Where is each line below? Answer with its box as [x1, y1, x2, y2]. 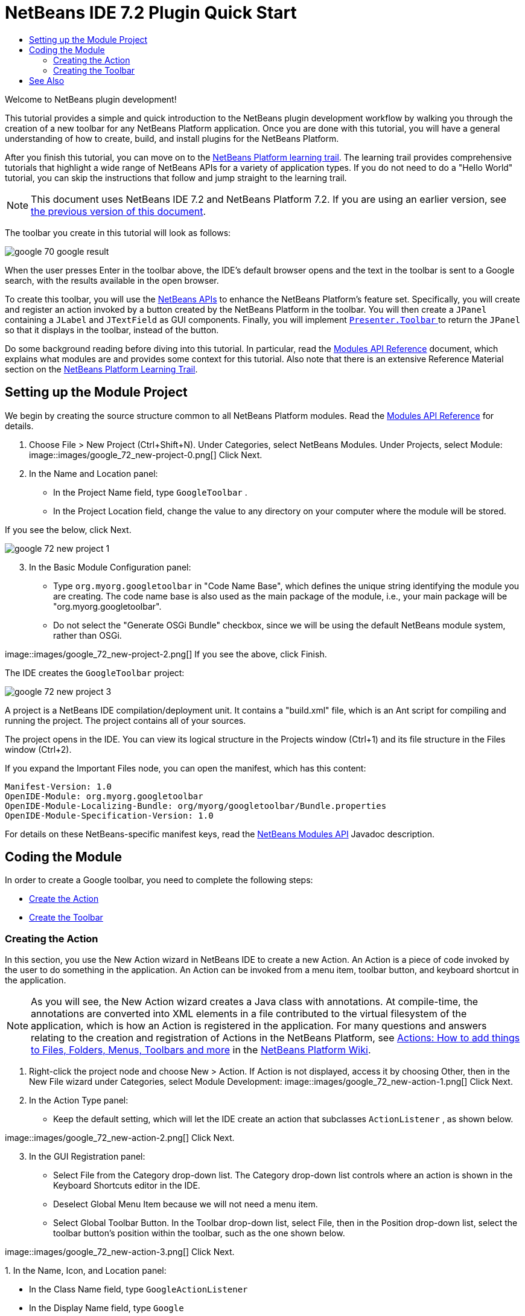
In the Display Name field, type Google [29, 1303, 184, 1314]
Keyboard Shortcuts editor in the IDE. [53, 1180, 200, 1191]
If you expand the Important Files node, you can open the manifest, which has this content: [5, 762, 366, 773]
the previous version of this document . [31, 205, 206, 217]
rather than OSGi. [53, 630, 122, 640]
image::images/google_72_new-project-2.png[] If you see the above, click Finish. [5, 648, 327, 659]
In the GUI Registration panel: [29, 1151, 145, 1162]
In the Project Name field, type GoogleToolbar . [53, 487, 247, 497]
